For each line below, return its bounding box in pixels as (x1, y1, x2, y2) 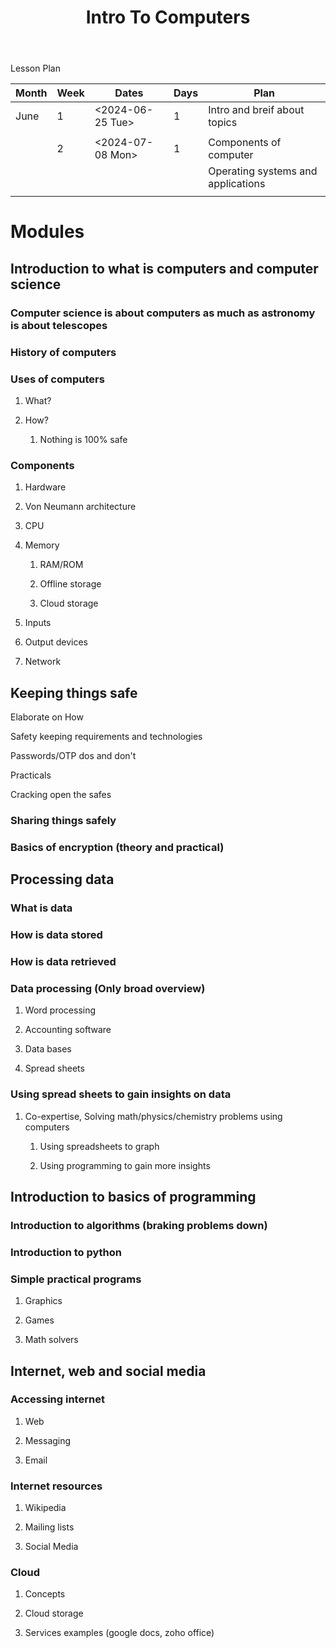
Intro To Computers (85, 6, 251, 29)
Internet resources (10, 1479, 103, 1493)
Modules (10, 221, 85, 243)
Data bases (24, 1043, 72, 1055)
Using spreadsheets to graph (39, 1140, 160, 1152)
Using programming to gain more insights (39, 1159, 211, 1171)
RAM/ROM (39, 559, 84, 571)
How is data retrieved (10, 955, 117, 969)
